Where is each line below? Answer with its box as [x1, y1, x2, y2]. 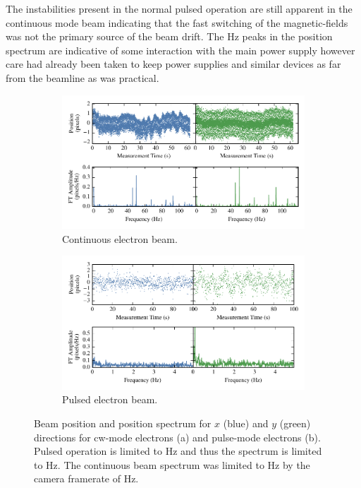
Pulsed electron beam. [62, 392, 158, 407]
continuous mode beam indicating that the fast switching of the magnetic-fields [6, 15, 348, 30]
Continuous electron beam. [62, 231, 178, 246]
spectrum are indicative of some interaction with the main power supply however [6, 42, 355, 57]
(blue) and [223, 415, 269, 430]
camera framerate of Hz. [34, 471, 139, 486]
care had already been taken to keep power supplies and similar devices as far [6, 56, 341, 71]
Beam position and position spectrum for [34, 415, 212, 430]
